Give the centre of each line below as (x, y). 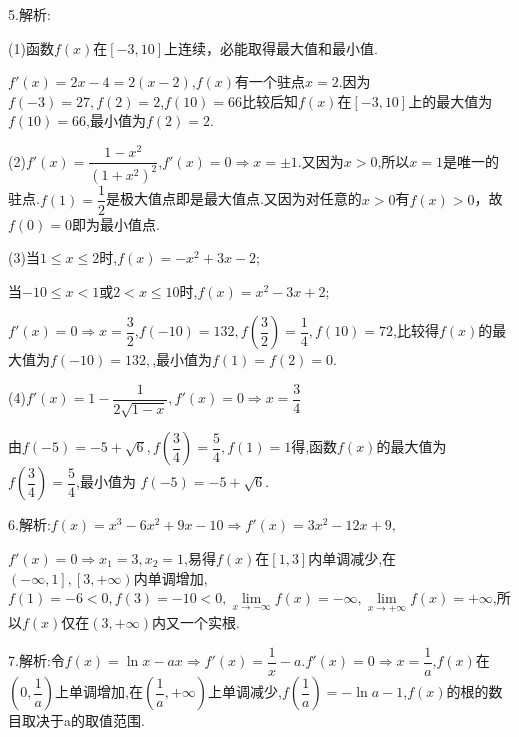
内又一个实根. (195, 622)
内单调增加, (170, 577)
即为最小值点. (116, 223)
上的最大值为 (450, 100)
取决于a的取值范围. (83, 720)
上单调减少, (245, 691)
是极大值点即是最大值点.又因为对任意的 (233, 198)
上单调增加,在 (99, 691)
